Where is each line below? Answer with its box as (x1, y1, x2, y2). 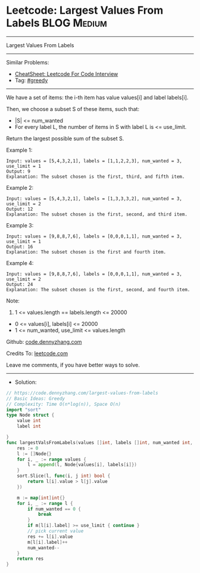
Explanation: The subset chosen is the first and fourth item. (6, 249, 167, 255)
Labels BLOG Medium (6, 16, 107, 30)
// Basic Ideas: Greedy (6, 395, 65, 402)
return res (17, 556, 44, 562)
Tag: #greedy (14, 76, 48, 84)
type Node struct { (6, 412, 55, 418)
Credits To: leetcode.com (6, 350, 68, 357)
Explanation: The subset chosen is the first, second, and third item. (6, 211, 187, 217)
